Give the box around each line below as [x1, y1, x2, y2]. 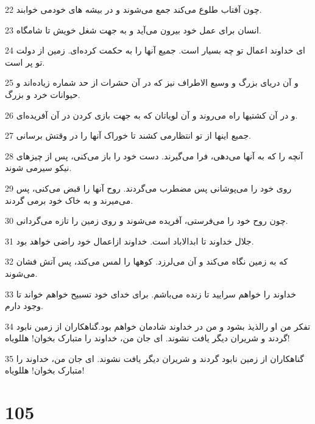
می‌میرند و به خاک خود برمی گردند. [5, 193, 133, 206]
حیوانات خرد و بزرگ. [5, 88, 80, 100]
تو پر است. [5, 55, 45, 68]
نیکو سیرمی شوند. [5, 161, 72, 174]
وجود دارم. [5, 299, 44, 312]
